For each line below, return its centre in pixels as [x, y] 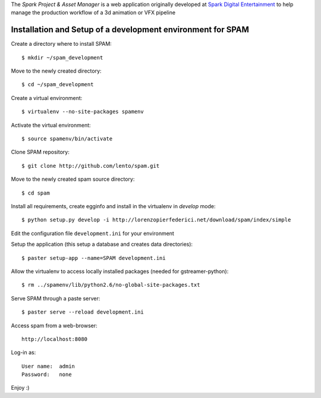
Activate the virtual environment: [51, 125]
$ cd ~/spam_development [58, 84]
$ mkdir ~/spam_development [62, 57]
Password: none [47, 375]
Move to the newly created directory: [56, 71]
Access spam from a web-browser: [54, 325]
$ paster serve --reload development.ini [83, 312]
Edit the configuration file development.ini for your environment [93, 233]
